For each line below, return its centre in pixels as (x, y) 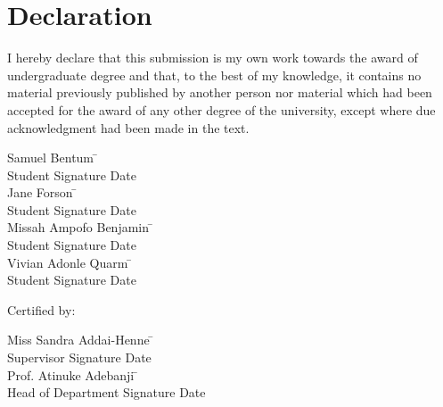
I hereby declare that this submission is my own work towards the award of (213, 58)
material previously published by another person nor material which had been (220, 92)
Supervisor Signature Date (79, 357)
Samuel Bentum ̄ (53, 158)
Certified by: (41, 309)
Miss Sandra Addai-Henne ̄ (81, 340)
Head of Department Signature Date (107, 392)
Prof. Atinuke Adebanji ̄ (73, 374)
